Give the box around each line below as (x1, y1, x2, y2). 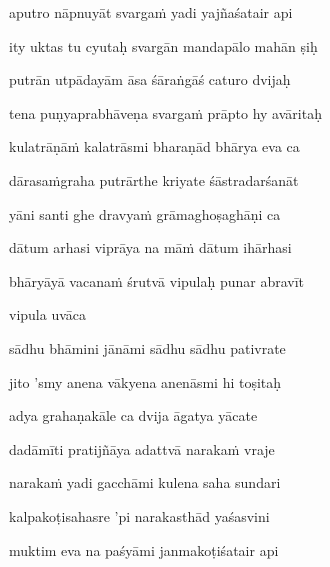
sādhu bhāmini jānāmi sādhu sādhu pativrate (9, 337, 286, 358)
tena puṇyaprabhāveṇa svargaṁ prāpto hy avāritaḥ (9, 102, 322, 123)
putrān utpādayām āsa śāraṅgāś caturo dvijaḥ (9, 69, 291, 90)
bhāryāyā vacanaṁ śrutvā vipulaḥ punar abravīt (9, 270, 305, 291)
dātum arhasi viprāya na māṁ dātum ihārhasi (9, 237, 292, 258)
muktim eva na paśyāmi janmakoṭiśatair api (9, 539, 279, 560)
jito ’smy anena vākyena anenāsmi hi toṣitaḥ (9, 371, 282, 392)
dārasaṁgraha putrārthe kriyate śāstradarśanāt (9, 169, 299, 190)
